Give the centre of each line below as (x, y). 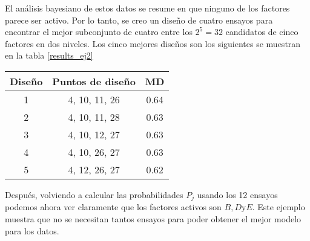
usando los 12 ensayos (237, 194)
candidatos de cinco (262, 32)
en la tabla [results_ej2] (49, 55)
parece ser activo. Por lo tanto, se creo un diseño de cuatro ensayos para (139, 20)
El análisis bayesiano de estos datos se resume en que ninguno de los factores (147, 8)
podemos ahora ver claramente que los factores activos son (113, 207)
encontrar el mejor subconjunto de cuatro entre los (99, 32)
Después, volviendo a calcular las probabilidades (94, 194)
